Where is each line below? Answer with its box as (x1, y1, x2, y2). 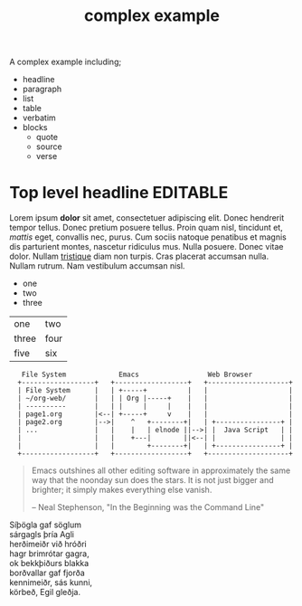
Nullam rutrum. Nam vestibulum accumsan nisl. (9, 260, 185, 271)
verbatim (22, 112, 56, 123)
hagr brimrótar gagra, (9, 548, 90, 559)
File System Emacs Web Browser (21, 370, 253, 380)
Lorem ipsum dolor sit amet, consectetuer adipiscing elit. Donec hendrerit (9, 213, 285, 223)
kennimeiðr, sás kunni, (9, 577, 93, 588)
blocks (22, 122, 48, 133)
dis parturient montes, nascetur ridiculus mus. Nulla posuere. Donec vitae (9, 241, 284, 252)
